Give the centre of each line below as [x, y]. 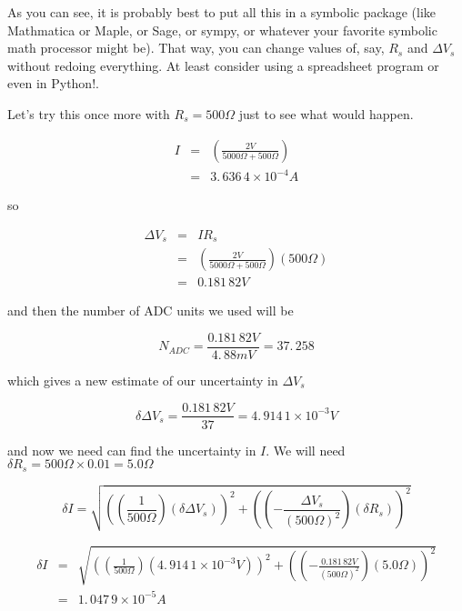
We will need [309, 450]
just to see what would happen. [326, 113]
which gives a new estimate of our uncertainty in [143, 380]
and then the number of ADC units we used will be [151, 311]
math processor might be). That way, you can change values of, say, [196, 48]
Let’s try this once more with [89, 113]
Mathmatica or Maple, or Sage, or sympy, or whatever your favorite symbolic [222, 30]
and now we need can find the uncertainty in [132, 450]
